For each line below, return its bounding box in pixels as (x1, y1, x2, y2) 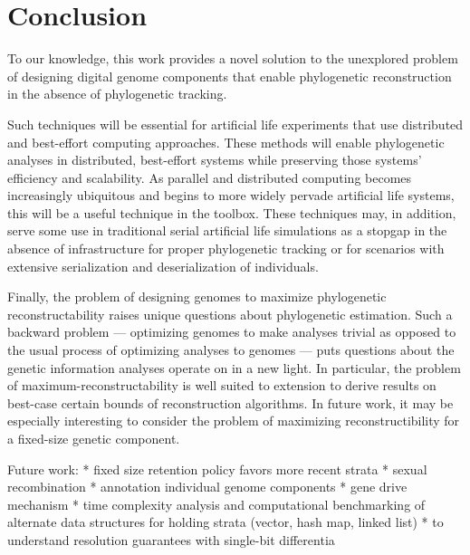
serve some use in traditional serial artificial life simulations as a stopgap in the (7, 221, 447, 240)
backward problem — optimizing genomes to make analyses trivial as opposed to (7, 322, 456, 341)
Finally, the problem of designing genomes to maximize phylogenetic (7, 287, 387, 306)
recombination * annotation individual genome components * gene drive (7, 477, 408, 496)
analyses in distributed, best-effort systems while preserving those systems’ (7, 150, 422, 169)
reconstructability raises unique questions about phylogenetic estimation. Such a (7, 304, 453, 323)
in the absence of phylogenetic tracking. (7, 84, 227, 103)
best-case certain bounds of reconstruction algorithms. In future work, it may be (7, 393, 454, 412)
